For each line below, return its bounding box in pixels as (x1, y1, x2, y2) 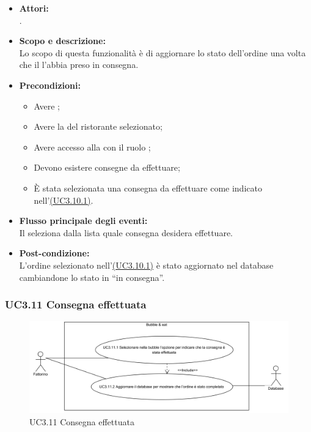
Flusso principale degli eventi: (19, 214, 148, 227)
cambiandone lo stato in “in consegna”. (19, 270, 165, 283)
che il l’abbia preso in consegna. (19, 58, 139, 71)
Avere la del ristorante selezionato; (34, 120, 163, 133)
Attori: (19, 2, 49, 14)
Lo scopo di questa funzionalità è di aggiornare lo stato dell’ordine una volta (19, 46, 306, 59)
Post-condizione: (19, 247, 90, 259)
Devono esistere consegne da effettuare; (34, 161, 180, 174)
